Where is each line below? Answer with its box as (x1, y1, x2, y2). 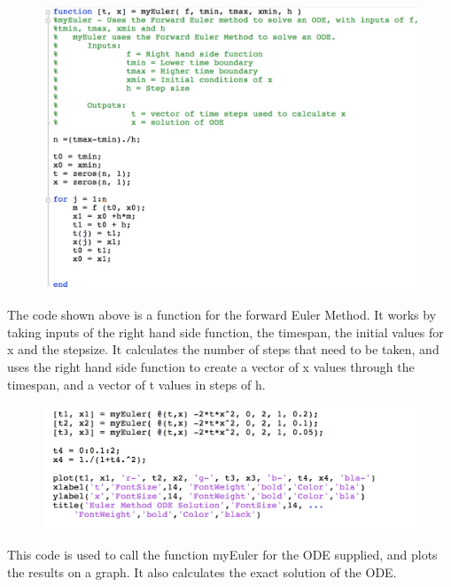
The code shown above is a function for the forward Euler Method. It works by (7, 305, 437, 324)
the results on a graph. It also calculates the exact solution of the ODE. (7, 562, 397, 581)
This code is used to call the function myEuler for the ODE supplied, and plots (7, 545, 438, 564)
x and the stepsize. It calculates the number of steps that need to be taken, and (7, 340, 439, 359)
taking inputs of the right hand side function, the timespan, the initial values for (7, 322, 444, 341)
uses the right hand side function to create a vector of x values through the (7, 358, 415, 376)
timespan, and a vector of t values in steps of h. (7, 375, 266, 393)
